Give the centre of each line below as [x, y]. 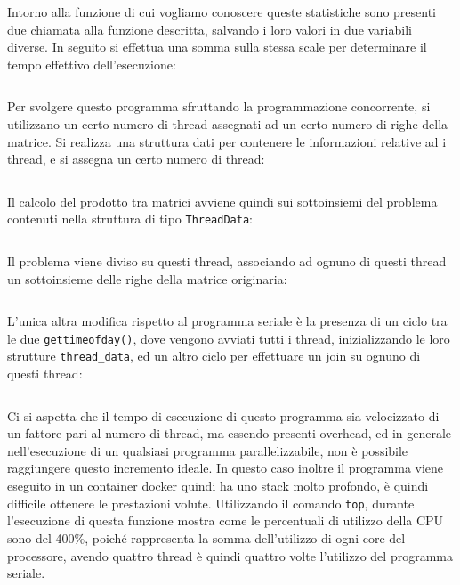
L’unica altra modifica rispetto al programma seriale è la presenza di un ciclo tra [227, 321]
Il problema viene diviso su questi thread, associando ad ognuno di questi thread [227, 261]
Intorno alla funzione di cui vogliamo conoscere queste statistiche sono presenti [222, 12]
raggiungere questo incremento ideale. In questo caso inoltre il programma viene [226, 468]
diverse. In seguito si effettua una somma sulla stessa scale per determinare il [217, 47]
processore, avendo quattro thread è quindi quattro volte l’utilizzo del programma [230, 555]
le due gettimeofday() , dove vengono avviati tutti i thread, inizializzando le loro [229, 338]
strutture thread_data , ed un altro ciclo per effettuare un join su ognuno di [214, 356]
